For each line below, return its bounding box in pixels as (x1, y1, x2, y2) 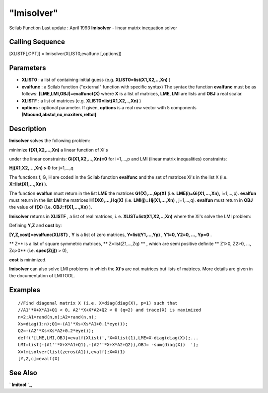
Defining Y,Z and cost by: (9, 223, 62, 229)
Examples (9, 286, 41, 294)
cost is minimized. (9, 256, 47, 263)
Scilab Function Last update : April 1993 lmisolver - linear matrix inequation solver (9, 25, 177, 31)
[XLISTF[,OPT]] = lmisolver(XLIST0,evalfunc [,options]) (9, 51, 122, 57)
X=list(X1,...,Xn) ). (9, 181, 48, 187)
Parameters (9, 64, 46, 72)
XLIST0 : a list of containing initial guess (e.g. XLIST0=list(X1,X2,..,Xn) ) (21, 77, 171, 83)
